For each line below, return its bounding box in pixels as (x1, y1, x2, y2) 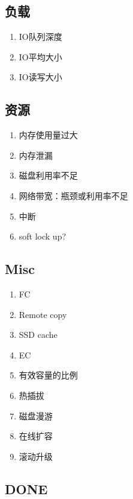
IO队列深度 (19, 30, 62, 43)
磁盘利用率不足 (19, 169, 78, 182)
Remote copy (19, 308, 67, 320)
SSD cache (19, 328, 58, 341)
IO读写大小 (19, 71, 62, 83)
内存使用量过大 (19, 129, 78, 141)
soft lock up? (19, 230, 66, 243)
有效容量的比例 (19, 369, 78, 381)
